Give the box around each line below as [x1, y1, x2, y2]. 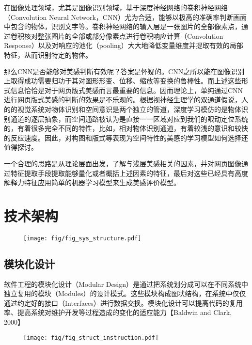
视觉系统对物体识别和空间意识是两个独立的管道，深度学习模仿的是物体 [17, 104, 241, 114]
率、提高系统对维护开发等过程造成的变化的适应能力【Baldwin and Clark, [4, 307, 232, 317]
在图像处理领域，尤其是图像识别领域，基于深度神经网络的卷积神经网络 [4, 2, 228, 12]
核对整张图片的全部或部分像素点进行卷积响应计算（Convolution [24, 31, 223, 41]
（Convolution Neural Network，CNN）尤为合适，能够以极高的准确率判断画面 [4, 12, 247, 22]
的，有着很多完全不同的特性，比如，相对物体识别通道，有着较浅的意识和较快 [4, 123, 248, 133]
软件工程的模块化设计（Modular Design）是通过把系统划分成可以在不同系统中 [4, 279, 248, 289]
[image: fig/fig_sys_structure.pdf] [23, 235, 142, 242]
